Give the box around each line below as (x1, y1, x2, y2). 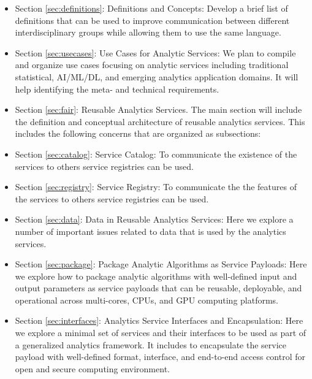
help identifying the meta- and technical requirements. (15, 82, 219, 95)
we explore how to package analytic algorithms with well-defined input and (15, 269, 297, 282)
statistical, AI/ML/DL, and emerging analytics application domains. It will (15, 70, 299, 83)
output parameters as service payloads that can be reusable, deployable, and (15, 281, 302, 294)
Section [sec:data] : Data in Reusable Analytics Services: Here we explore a (15, 213, 294, 226)
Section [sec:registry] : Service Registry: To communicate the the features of (15, 180, 297, 193)
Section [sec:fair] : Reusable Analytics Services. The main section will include (15, 103, 302, 116)
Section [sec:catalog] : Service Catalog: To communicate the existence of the (15, 147, 297, 160)
